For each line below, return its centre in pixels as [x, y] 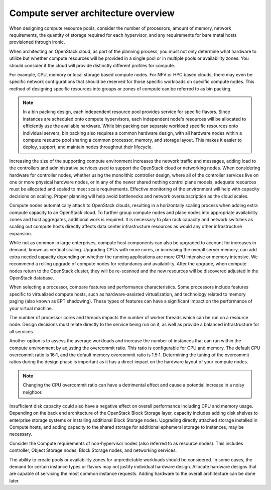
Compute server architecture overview [92, 13]
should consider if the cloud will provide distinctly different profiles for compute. [92, 65]
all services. [22, 331]
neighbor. [33, 392]
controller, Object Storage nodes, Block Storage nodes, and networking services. [93, 450]
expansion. [21, 233]
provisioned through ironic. [37, 42]
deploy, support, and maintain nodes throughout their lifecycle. [88, 147]
